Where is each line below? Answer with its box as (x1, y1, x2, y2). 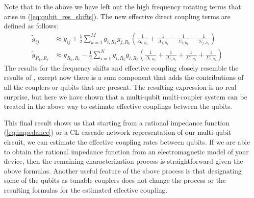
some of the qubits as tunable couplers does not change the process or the (4, 175, 226, 185)
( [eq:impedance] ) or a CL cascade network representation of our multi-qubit (4, 127, 231, 137)
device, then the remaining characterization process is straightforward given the (4, 156, 243, 166)
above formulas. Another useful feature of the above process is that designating (4, 165, 242, 175)
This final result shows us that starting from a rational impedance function (4, 117, 229, 127)
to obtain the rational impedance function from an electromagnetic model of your (4, 146, 249, 156)
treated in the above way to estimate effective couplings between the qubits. (4, 101, 232, 111)
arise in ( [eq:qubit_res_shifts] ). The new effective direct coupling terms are (4, 11, 230, 21)
